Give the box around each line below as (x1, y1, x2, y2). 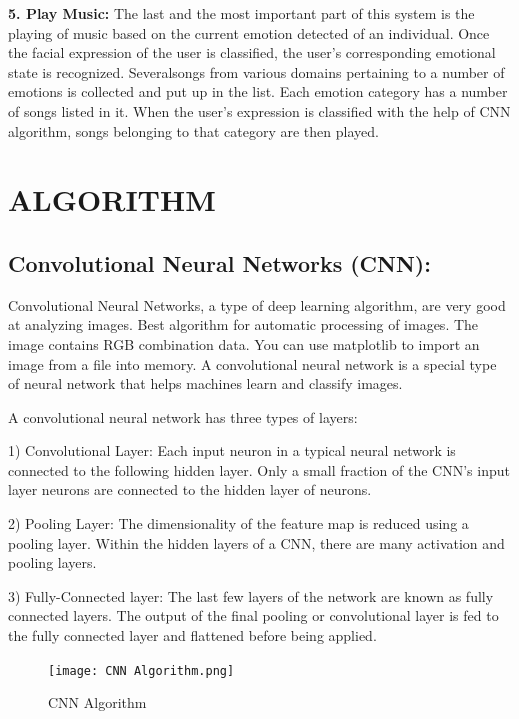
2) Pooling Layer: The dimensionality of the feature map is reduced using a (8, 513, 469, 534)
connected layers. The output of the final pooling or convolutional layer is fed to (8, 605, 499, 626)
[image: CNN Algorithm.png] (48, 663, 235, 678)
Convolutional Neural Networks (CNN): (8, 247, 431, 278)
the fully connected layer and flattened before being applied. (8, 625, 377, 646)
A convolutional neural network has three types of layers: (8, 406, 358, 427)
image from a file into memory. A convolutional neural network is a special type (8, 353, 497, 374)
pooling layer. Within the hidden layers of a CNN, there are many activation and (8, 532, 505, 553)
